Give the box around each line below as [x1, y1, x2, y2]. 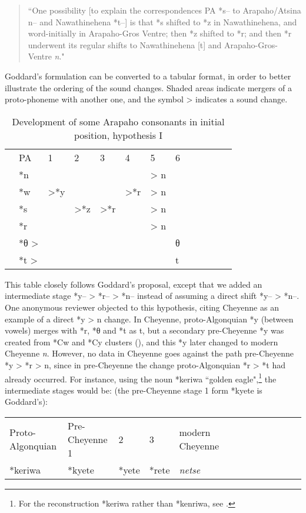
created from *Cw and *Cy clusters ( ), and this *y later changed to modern [5, 335, 278, 348]
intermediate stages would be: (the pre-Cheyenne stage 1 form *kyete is [5, 384, 262, 396]
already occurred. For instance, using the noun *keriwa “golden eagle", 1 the [5, 371, 277, 385]
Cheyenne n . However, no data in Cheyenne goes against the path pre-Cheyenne [5, 347, 294, 359]
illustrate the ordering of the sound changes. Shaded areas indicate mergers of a [5, 81, 292, 94]
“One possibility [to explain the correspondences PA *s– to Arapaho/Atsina [28, 4, 301, 16]
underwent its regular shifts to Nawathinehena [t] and [28, 38, 222, 51]
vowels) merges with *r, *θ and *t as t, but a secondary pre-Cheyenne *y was [5, 324, 284, 337]
